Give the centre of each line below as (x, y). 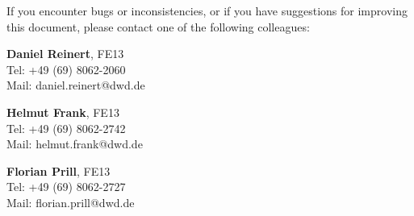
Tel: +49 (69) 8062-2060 (66, 69)
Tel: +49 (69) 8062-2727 (66, 187)
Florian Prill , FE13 (59, 170)
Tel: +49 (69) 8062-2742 (66, 128)
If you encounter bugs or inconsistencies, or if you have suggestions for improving (207, 10)
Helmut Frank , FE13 (63, 112)
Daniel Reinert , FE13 (65, 54)
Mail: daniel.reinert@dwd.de (76, 85)
